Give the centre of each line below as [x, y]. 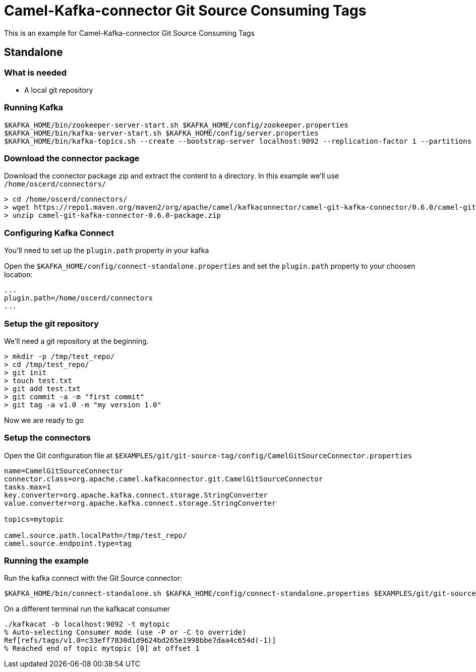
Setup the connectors [47, 438]
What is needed [36, 72]
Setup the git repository [51, 323]
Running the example [46, 561]
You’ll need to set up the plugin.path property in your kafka [107, 251]
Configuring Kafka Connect [59, 233]
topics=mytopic [34, 519]
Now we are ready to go [44, 420]
